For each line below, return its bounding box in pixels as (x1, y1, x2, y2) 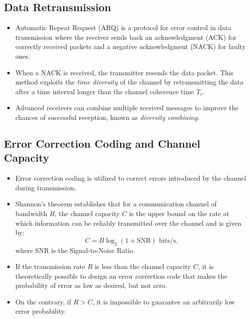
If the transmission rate (15, 261, 85, 271)
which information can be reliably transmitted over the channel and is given (15, 218, 242, 228)
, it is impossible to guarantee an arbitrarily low (92, 296, 235, 306)
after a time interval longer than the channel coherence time (15, 86, 194, 96)
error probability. (15, 306, 66, 316)
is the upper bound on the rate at (129, 208, 230, 218)
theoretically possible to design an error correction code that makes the (15, 270, 228, 281)
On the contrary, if (15, 296, 71, 306)
